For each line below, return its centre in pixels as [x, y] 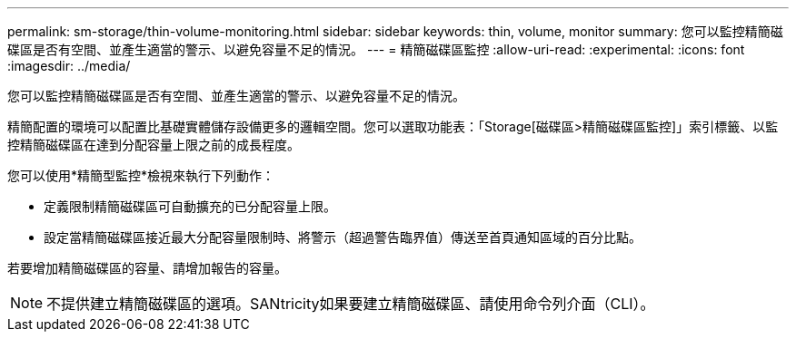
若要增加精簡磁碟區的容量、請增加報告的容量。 [147, 268]
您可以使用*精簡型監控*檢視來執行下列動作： [141, 175]
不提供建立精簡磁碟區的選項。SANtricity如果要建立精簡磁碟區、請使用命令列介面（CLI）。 [351, 304]
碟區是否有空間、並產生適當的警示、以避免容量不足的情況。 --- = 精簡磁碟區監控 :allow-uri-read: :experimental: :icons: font [376, 49]
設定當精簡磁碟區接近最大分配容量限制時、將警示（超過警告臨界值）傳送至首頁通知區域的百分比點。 [343, 237]
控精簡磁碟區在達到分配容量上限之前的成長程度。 [154, 145]
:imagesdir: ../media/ [69, 66]
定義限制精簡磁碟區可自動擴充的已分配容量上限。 [190, 206]
